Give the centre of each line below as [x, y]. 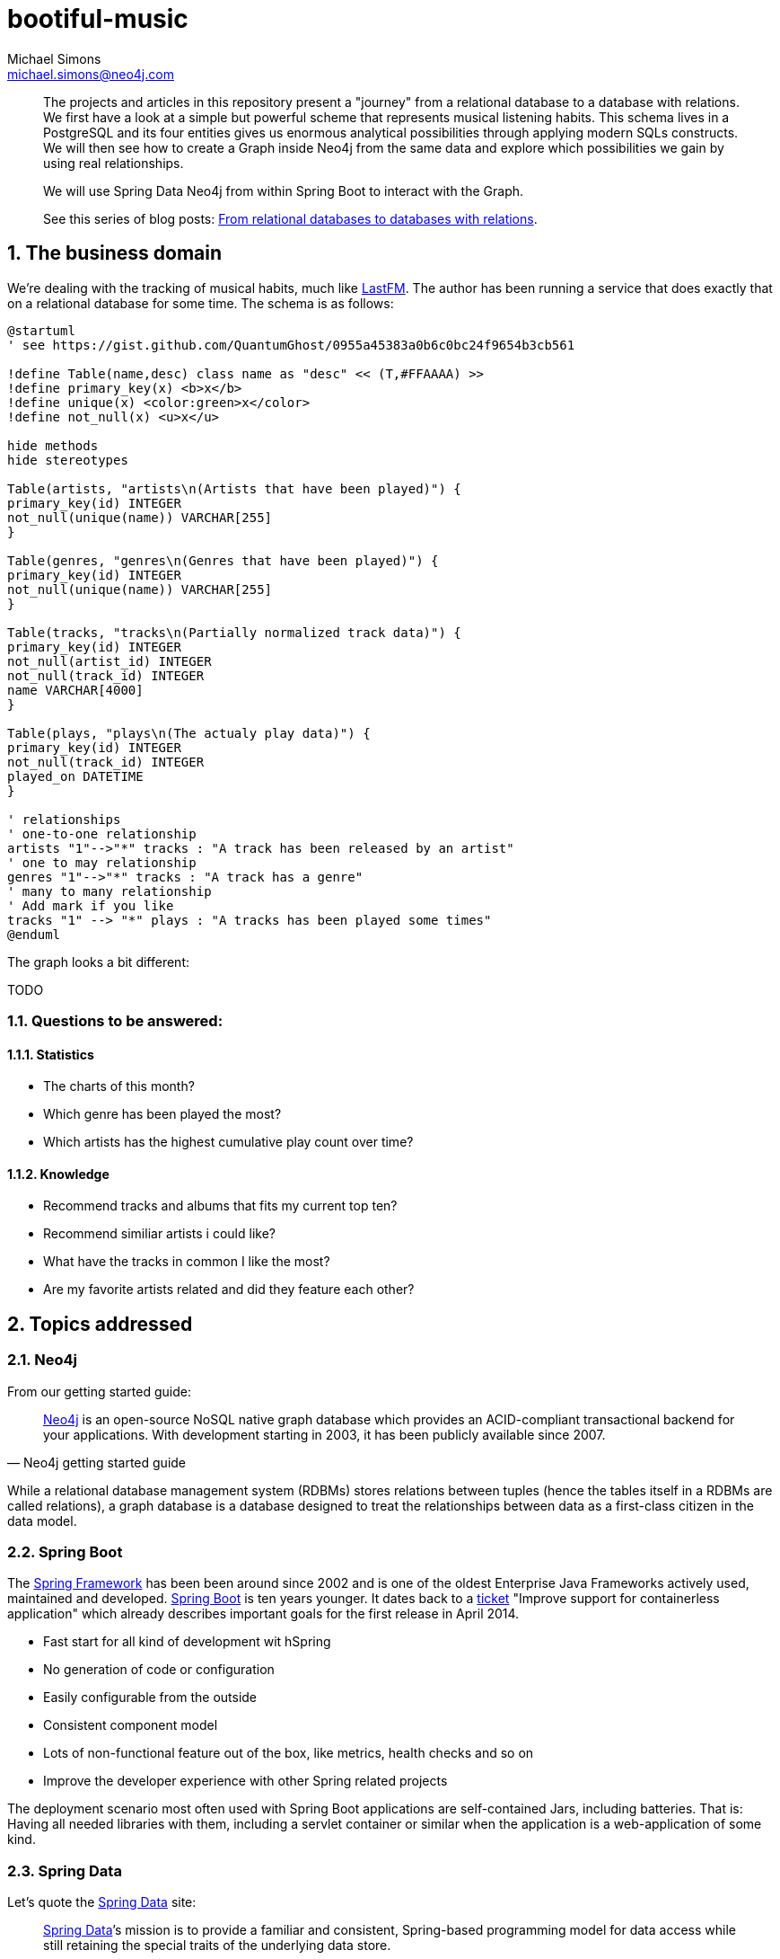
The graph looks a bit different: [99, 962]
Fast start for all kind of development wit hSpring [187, 1642]
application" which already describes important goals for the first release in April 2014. [263, 1614]
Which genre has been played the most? [162, 1114]
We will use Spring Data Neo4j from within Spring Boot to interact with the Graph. [284, 191]
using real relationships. [114, 163]
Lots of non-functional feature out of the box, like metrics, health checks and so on [289, 1753]
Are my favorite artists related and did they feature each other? [229, 1290]
